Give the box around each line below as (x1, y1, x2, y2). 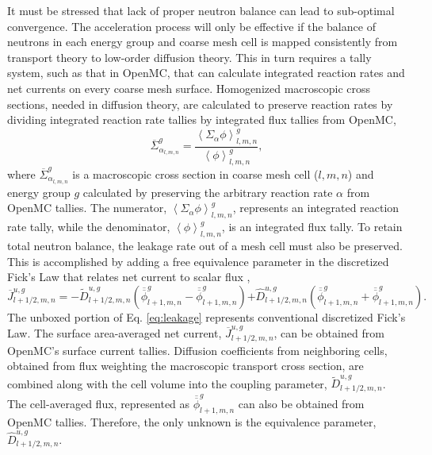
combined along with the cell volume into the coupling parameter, (7, 375, 327, 391)
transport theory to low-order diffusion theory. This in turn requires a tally (7, 48, 372, 65)
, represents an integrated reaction (232, 199, 400, 216)
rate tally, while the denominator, (7, 218, 170, 235)
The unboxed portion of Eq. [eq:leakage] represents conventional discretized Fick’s (7, 308, 406, 325)
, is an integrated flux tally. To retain (221, 218, 403, 235)
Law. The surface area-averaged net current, (7, 325, 222, 341)
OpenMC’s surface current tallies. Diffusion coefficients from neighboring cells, (7, 341, 388, 358)
